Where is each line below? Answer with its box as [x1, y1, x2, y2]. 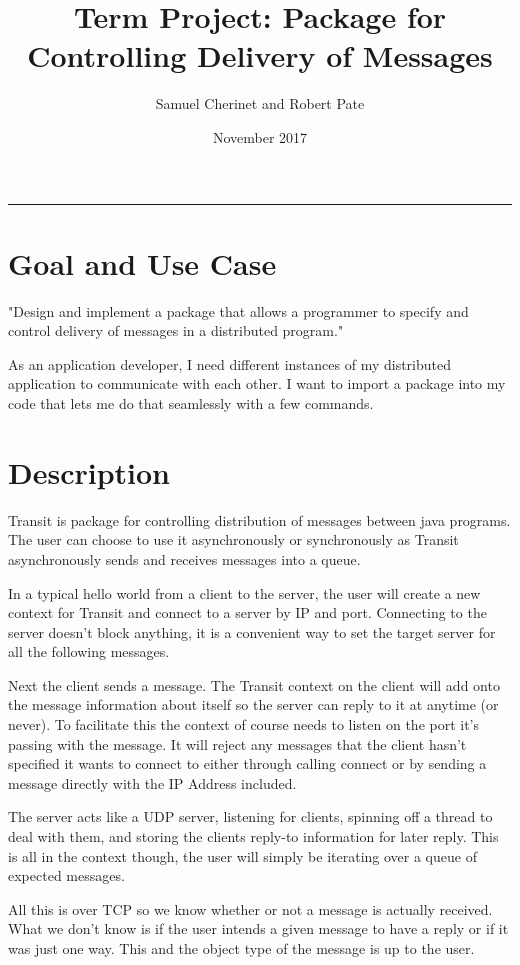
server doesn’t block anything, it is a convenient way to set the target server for [8, 621, 496, 642]
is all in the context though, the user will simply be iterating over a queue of [8, 845, 477, 866]
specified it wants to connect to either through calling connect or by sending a [8, 753, 487, 774]
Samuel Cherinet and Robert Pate [155, 93, 365, 114]
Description [8, 451, 171, 492]
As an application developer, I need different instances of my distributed [8, 353, 451, 374]
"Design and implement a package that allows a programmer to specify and [8, 300, 469, 321]
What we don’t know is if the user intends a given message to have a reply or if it [8, 918, 509, 939]
